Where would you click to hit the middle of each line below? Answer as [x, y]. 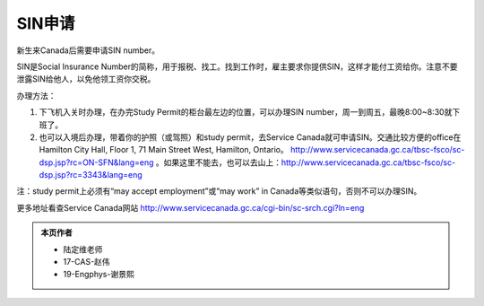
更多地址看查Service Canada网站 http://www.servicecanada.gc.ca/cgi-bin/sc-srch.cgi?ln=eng [190, 207]
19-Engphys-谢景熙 [99, 275]
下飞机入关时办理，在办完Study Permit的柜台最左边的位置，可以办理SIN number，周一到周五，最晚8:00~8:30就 [246, 112]
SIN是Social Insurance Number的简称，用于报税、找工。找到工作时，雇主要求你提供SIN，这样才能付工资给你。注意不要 [237, 66]
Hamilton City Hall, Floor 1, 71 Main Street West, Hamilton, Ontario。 [164, 150]
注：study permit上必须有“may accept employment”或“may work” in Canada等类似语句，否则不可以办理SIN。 [219, 191]
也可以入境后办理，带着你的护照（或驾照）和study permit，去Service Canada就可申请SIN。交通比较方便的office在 [250, 137]
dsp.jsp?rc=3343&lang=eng [91, 175]
